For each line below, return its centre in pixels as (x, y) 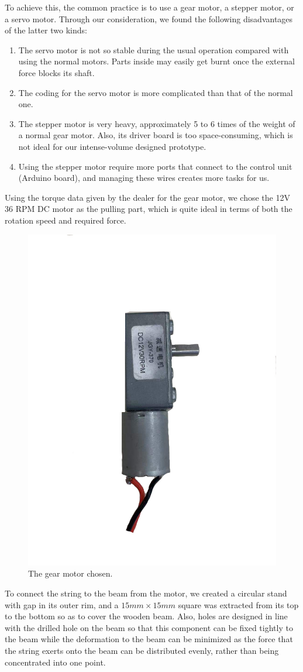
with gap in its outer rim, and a (62, 604)
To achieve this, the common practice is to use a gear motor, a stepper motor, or (149, 7)
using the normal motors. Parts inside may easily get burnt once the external (156, 61)
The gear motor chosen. (70, 573)
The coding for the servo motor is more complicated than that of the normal (156, 92)
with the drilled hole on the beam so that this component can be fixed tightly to (149, 627)
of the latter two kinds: (46, 30)
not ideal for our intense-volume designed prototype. (112, 146)
